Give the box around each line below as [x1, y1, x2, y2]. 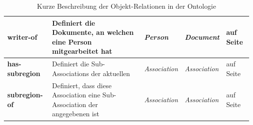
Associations [52, 68, 89, 78]
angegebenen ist [52, 109, 99, 119]
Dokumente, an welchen [52, 27, 134, 37]
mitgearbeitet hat [52, 46, 112, 56]
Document [184, 31, 219, 42]
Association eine [52, 90, 100, 100]
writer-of [7, 31, 37, 42]
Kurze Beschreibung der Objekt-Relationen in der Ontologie [37, 1, 216, 11]
